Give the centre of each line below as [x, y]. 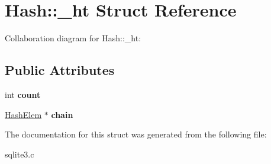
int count [23, 94]
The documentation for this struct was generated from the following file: [136, 134]
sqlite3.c [20, 154]
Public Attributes [60, 70]
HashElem [23, 114]
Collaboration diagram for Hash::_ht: [73, 38]
